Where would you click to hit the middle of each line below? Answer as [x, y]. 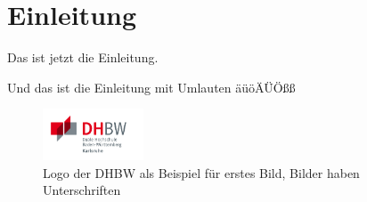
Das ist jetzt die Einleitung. [83, 57]
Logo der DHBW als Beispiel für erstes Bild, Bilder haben [201, 172]
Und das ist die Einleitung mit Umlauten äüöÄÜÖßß [151, 87]
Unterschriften [82, 190]
